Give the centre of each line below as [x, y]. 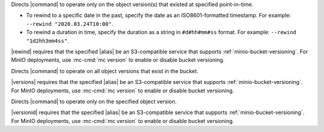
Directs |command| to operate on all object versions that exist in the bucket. [105, 71]
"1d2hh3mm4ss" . [47, 40]
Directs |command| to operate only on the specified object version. [94, 101]
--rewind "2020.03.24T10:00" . [70, 23]
